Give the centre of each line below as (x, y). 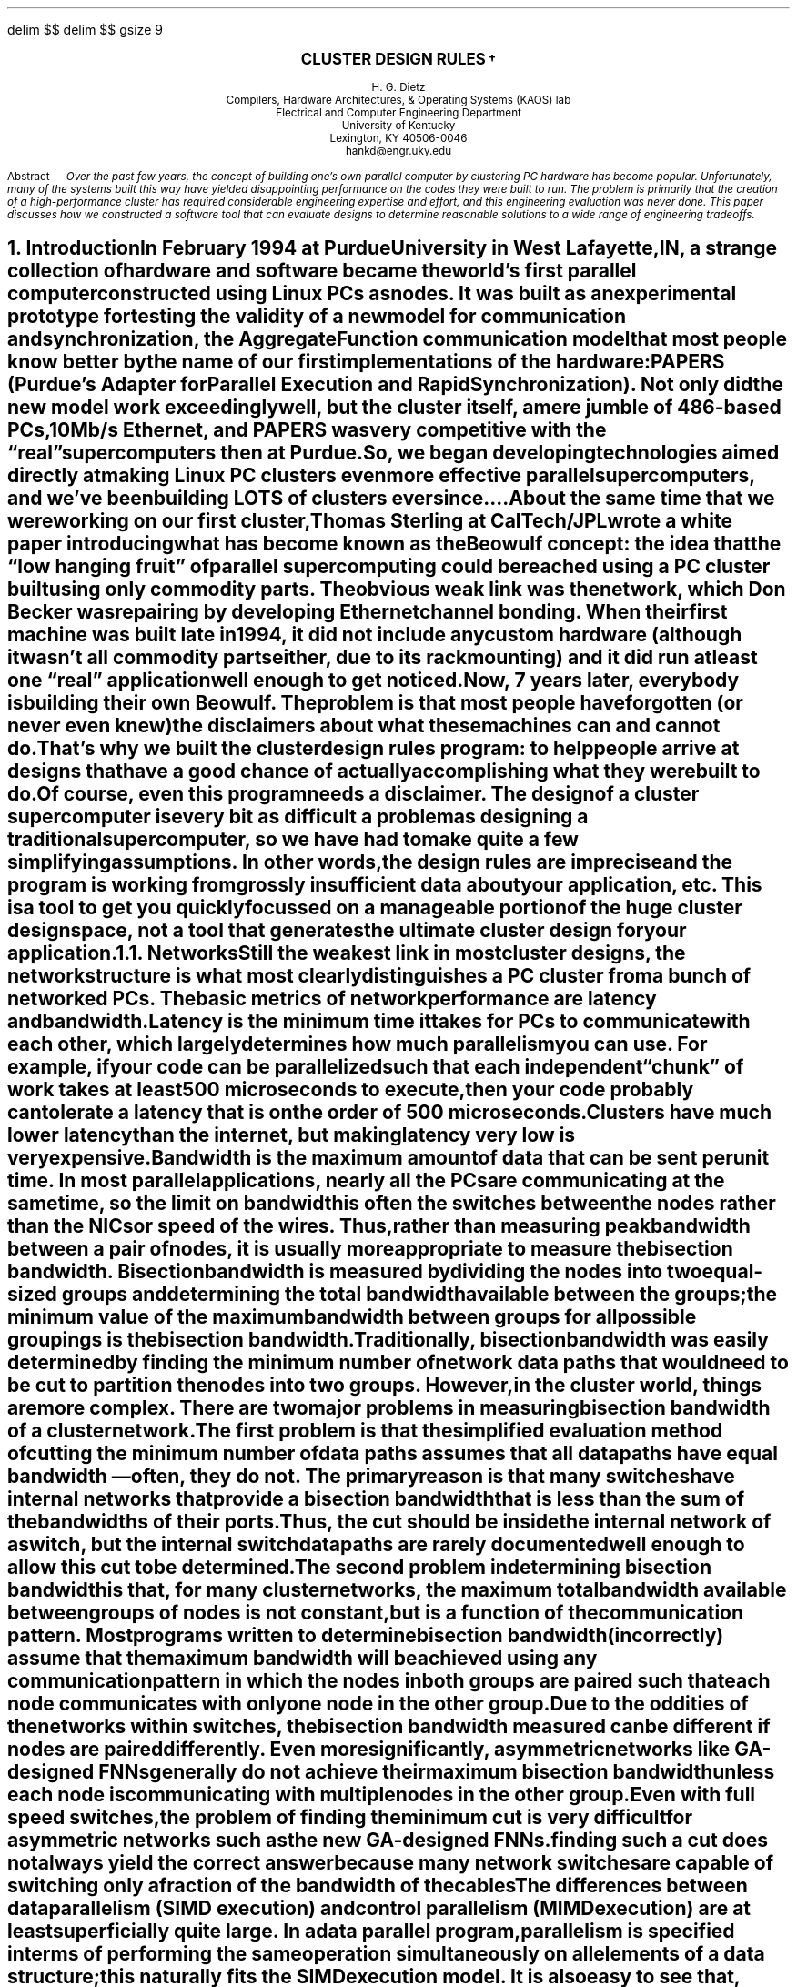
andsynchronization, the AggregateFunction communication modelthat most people (397, 339)
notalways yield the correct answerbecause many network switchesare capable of (391, 1863)
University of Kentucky (398, 126)
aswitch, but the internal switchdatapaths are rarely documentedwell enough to (376, 1545)
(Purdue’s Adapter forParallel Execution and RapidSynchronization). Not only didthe (395, 385)
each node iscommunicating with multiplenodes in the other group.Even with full (382, 1795)
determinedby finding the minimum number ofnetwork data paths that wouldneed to (398, 1363)
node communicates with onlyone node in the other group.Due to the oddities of (378, 1704)
